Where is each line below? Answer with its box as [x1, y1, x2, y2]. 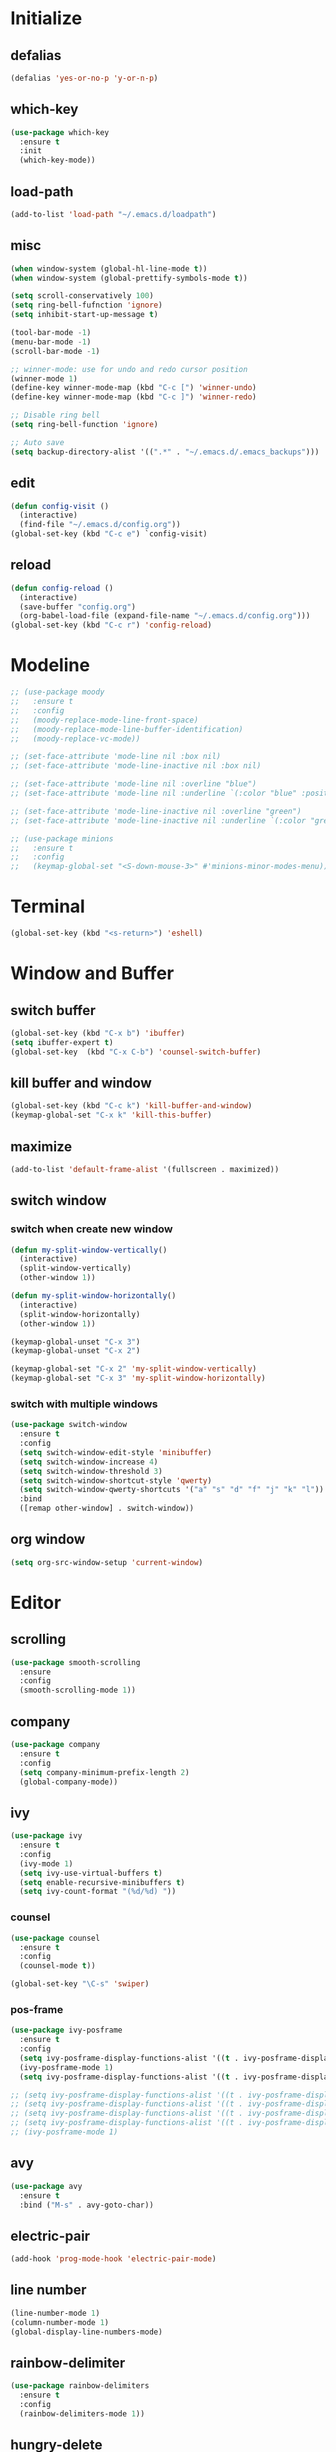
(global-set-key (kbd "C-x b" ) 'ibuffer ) [10, 1028, 186, 1038]
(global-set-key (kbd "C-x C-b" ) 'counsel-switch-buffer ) [10, 1047, 262, 1057]
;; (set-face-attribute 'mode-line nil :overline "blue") [10, 779, 257, 789]
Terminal [10, 895, 86, 918]
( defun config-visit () [10, 501, 110, 511]
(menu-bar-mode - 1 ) [10, 337, 92, 347]
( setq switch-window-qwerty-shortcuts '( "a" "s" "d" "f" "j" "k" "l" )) [19, 1485, 325, 1495]
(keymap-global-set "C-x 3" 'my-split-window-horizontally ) [10, 1373, 267, 1384]
